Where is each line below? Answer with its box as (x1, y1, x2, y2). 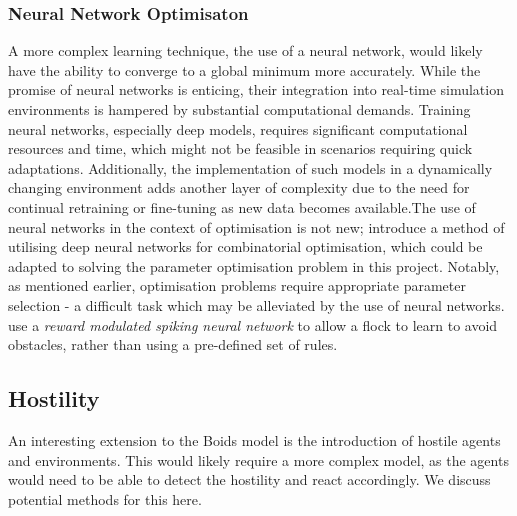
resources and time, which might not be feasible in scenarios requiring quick (8, 138, 473, 159)
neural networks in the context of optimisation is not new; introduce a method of (8, 216, 505, 237)
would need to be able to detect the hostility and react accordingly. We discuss (8, 469, 491, 490)
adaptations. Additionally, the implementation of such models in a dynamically (8, 157, 493, 178)
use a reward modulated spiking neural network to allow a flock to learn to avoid (8, 314, 498, 335)
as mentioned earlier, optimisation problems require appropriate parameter (8, 275, 466, 296)
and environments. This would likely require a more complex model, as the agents (8, 449, 509, 470)
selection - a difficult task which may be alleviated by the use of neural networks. (8, 294, 505, 315)
